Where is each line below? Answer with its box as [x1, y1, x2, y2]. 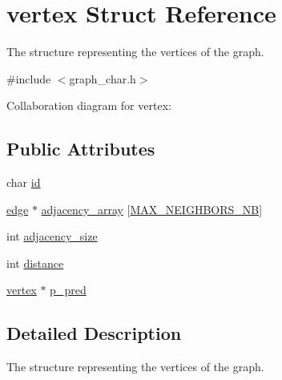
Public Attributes [6, 136, 155, 161]
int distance [6, 254, 64, 271]
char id [6, 174, 41, 191]
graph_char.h [69, 70, 136, 87]
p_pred [50, 281, 87, 298]
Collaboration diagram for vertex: [6, 97, 171, 114]
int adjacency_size [6, 228, 98, 245]
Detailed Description [6, 321, 182, 346]
